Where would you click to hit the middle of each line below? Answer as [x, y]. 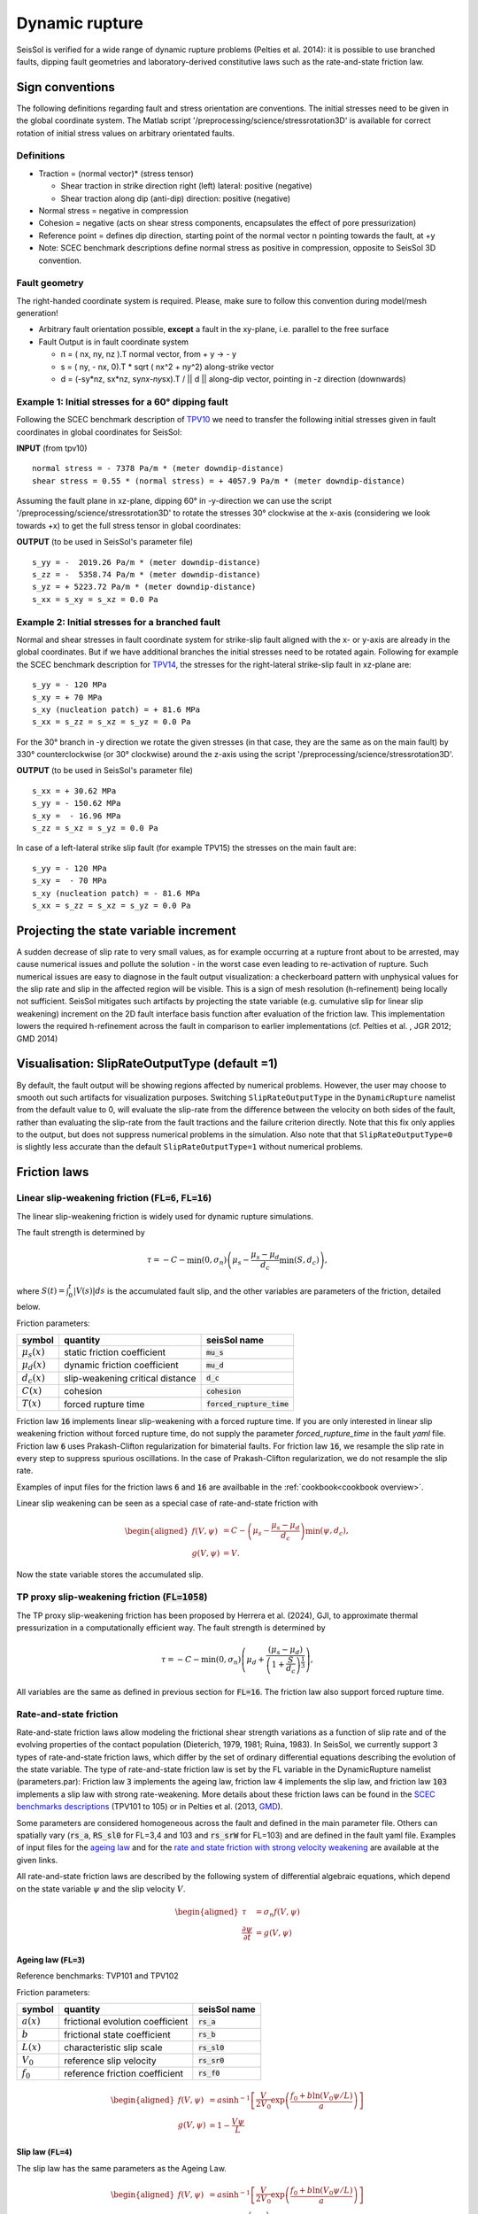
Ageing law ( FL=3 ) [51, 1960]
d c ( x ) [34, 1378]
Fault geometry [50, 283]
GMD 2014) [37, 1038]
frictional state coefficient [117, 2034]
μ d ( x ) [34, 1366]
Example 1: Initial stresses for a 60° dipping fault [123, 401]
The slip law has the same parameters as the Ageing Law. [122, 2168]
